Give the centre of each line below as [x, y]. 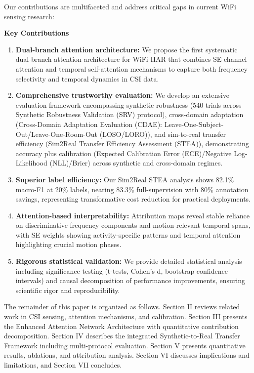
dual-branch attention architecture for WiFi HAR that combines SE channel [131, 59]
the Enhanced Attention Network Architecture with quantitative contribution [121, 326]
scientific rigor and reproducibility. [68, 290]
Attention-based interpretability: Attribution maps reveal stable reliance [132, 215]
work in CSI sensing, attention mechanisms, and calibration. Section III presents [126, 316]
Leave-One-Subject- [194, 124]
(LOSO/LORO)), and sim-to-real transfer [163, 134]
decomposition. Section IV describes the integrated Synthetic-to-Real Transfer [122, 336]
